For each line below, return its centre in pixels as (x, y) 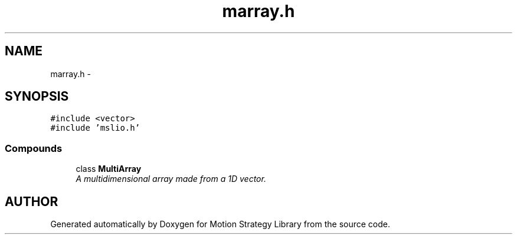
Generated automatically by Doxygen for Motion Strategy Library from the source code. (220, 224)
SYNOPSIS (37, 97)
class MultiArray (109, 169)
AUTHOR (32, 201)
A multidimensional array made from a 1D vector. (171, 179)
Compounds (34, 148)
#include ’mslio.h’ (95, 128)
